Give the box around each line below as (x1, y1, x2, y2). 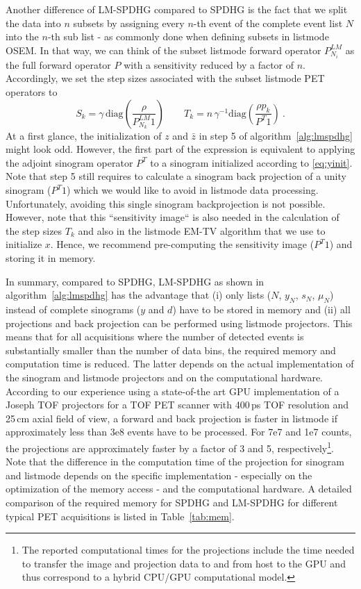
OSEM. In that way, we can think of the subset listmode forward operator (6, 42, 321, 57)
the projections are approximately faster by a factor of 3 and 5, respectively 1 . (6, 438, 334, 455)
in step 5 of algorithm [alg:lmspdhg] (199, 128, 353, 142)
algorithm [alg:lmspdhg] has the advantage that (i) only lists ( (6, 288, 271, 302)
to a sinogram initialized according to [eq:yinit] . (150, 155, 353, 169)
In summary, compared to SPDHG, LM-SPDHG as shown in (6, 274, 265, 288)
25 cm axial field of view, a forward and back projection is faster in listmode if (6, 410, 337, 425)
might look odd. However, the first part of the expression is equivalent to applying (6, 142, 355, 156)
